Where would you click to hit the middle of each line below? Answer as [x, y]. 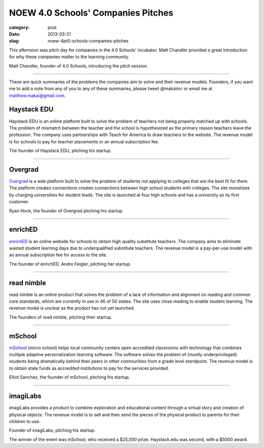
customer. [19, 202]
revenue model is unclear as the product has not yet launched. [72, 308]
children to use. [25, 421]
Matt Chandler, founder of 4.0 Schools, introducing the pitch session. [79, 66]
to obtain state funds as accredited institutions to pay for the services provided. [89, 368]
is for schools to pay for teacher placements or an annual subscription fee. [84, 141]
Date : [15, 34]
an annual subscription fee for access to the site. [58, 255]
